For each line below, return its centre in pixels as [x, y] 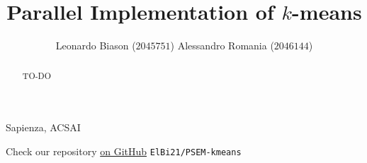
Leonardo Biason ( [96, 46]
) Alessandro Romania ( [222, 46]
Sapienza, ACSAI [43, 127]
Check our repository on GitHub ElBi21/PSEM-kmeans [124, 151]
